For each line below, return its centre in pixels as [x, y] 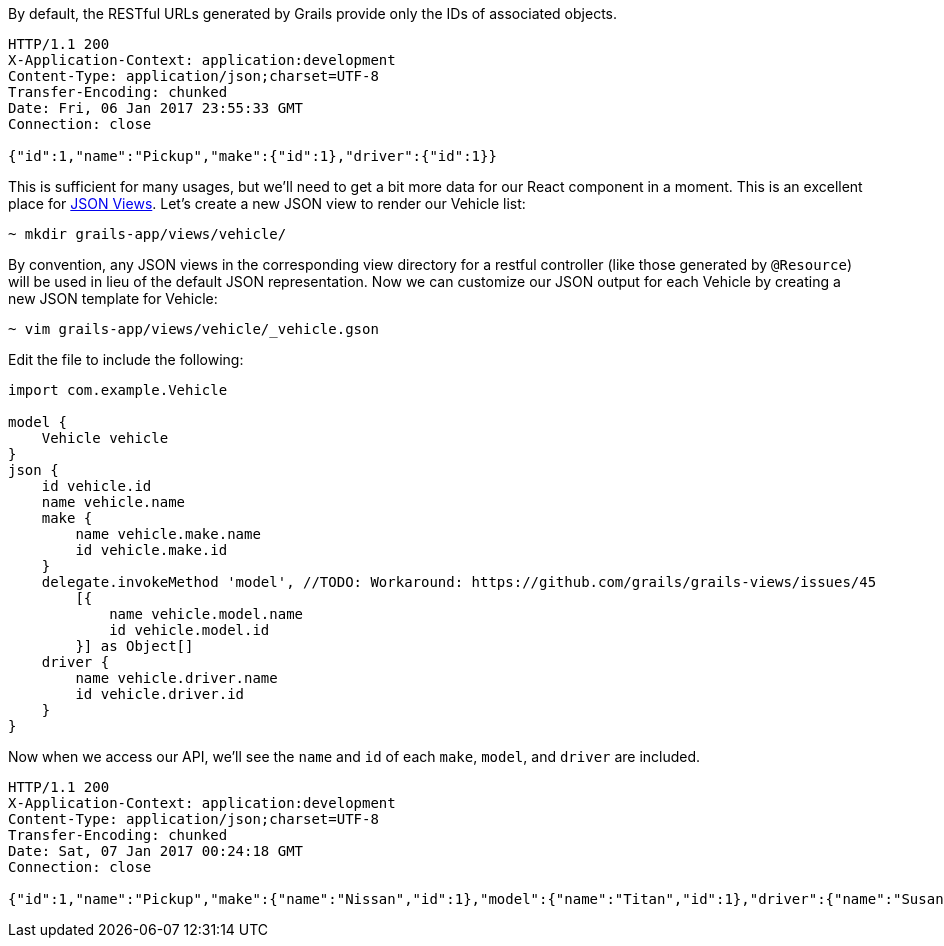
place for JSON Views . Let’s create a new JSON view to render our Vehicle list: [267, 203]
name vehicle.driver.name [176, 678]
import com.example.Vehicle [118, 390]
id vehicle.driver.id [160, 694]
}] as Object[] [134, 646]
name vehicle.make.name [168, 534]
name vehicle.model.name [206, 614]
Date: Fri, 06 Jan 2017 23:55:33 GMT [156, 108]
